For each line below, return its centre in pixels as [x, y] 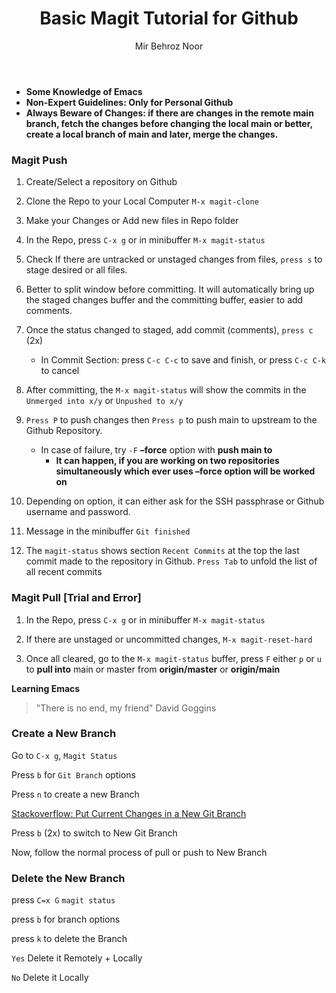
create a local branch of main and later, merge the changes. [152, 134]
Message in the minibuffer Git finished [108, 531]
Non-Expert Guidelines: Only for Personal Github [129, 102]
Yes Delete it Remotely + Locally [77, 958]
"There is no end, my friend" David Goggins [126, 708]
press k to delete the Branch [69, 939]
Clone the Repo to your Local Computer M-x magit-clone [142, 201]
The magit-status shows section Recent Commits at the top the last [162, 551]
